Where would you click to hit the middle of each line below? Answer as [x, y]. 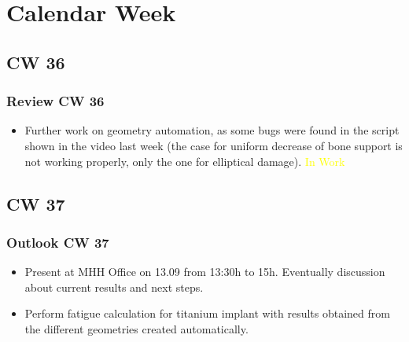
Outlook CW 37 [58, 242]
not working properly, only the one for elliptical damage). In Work [185, 161]
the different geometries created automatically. [136, 328]
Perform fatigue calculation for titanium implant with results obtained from [207, 313]
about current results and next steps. [114, 287]
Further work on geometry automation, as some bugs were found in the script [212, 130]
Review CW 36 [55, 101]
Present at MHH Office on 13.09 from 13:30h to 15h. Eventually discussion [205, 272]
